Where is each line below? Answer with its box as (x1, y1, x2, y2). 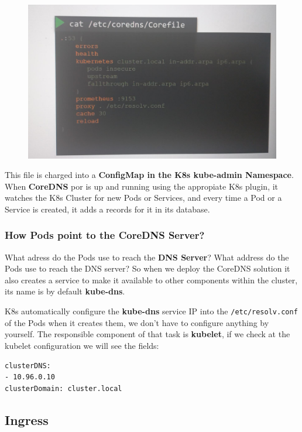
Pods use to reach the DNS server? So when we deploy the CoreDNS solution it (5, 262, 290, 275)
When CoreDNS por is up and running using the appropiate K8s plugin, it (5, 180, 279, 192)
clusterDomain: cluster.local (5, 384, 122, 393)
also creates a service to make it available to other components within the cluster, (5, 273, 298, 286)
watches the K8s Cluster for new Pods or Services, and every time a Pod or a (5, 191, 282, 204)
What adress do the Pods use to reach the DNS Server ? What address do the (5, 251, 289, 263)
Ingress (5, 410, 49, 428)
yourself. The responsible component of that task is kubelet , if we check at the (5, 328, 290, 340)
